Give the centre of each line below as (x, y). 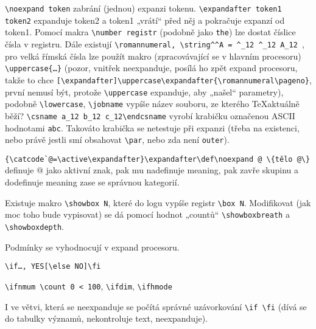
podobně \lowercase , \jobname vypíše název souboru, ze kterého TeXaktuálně (152, 104)
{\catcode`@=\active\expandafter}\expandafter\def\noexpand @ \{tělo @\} (158, 159)
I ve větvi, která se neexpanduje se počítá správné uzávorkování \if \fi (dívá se (156, 306)
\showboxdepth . (34, 226)
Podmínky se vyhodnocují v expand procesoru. (92, 247)
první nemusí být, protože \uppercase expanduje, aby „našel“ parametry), (144, 92)
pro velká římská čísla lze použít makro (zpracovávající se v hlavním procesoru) (153, 56)
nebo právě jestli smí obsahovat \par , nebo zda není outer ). (117, 140)
